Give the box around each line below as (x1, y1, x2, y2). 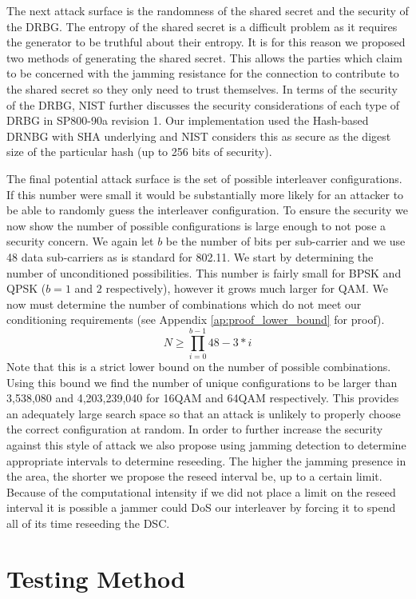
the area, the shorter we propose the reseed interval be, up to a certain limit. (6, 468, 382, 485)
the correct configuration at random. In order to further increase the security (6, 421, 383, 437)
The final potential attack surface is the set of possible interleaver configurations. (6, 170, 402, 186)
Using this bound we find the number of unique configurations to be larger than (6, 373, 398, 390)
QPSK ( (6, 280, 46, 297)
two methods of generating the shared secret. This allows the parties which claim (6, 49, 403, 66)
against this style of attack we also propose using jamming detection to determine (6, 436, 406, 453)
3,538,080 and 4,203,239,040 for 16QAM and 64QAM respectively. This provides (6, 389, 399, 406)
